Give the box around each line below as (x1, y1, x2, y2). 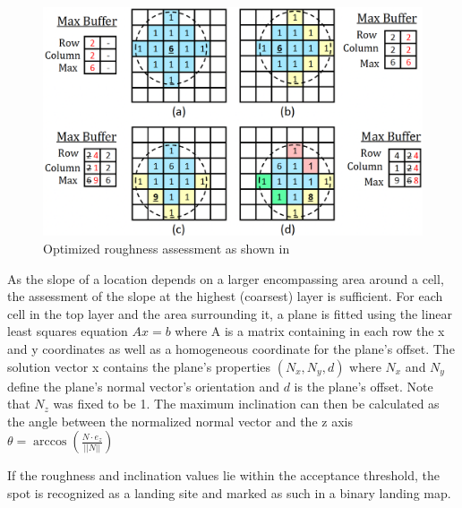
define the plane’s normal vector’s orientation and (7, 376, 280, 395)
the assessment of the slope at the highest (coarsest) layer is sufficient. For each (7, 287, 443, 306)
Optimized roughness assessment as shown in (43, 239, 290, 258)
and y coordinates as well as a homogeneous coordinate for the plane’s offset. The (7, 340, 455, 358)
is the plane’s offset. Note (294, 376, 433, 395)
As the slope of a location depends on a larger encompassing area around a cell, (7, 269, 444, 288)
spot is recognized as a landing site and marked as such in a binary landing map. (7, 484, 451, 502)
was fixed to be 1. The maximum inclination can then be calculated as (53, 394, 440, 413)
